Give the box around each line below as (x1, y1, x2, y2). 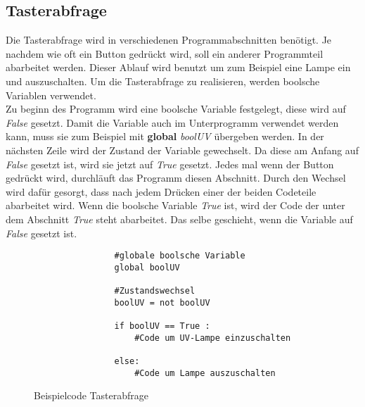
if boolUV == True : (114, 321, 210, 332)
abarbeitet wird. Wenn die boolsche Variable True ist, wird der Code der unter (6, 198, 345, 213)
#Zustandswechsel (114, 286, 196, 296)
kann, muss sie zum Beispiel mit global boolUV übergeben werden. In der (6, 129, 324, 144)
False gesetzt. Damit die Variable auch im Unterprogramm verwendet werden (6, 115, 339, 130)
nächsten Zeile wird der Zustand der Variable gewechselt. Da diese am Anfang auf (6, 142, 359, 157)
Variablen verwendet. (6, 87, 96, 102)
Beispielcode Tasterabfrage (34, 388, 148, 403)
